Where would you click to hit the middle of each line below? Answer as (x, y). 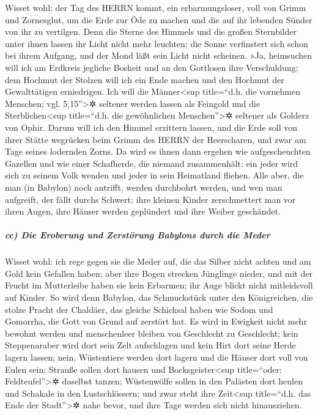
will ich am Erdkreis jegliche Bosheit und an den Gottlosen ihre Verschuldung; (152, 67)
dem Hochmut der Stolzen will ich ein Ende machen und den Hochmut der (145, 79)
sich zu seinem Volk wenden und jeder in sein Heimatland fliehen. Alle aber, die (154, 175)
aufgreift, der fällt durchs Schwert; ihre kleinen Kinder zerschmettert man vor (150, 199)
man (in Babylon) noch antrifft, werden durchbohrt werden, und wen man (144, 187)
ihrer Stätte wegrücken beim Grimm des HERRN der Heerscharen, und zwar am (156, 139)
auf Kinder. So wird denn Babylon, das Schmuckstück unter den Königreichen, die (159, 297)
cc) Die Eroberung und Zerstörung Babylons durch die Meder (138, 235)
